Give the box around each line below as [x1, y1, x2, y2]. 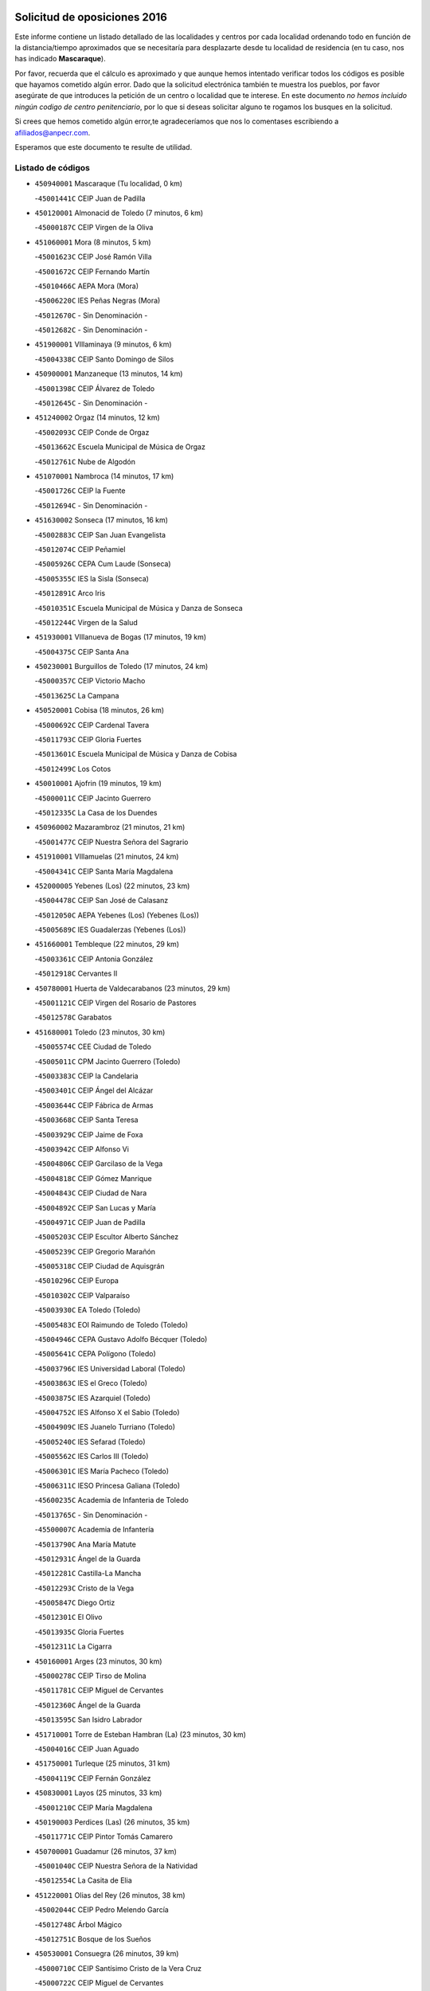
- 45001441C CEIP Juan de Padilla [34, 194, 146, 203]
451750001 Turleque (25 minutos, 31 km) [34, 1758, 170, 1768]
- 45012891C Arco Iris [34, 589, 106, 598]
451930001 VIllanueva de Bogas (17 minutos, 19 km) [34, 632, 207, 642]
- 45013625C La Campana [34, 690, 119, 700]
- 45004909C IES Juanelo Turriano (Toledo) [34, 1422, 175, 1432]
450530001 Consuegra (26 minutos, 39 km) [34, 1949, 179, 1958]
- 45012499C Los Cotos [34, 764, 111, 773]
